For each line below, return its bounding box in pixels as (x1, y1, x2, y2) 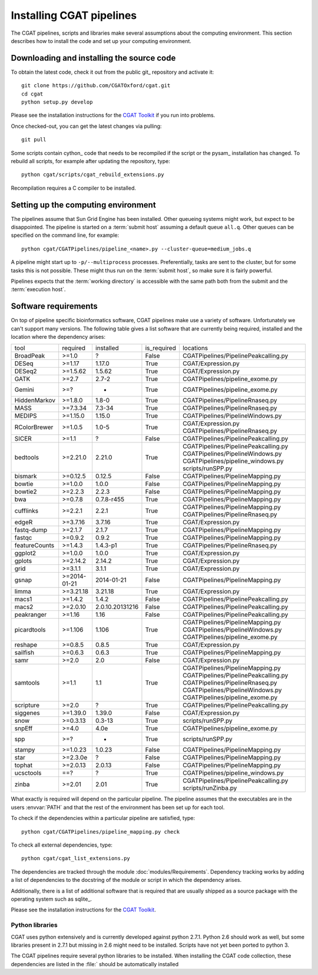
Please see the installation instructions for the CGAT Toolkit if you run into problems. (11, 112, 216, 119)
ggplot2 (14, 549, 37, 557)
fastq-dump (14, 526, 48, 534)
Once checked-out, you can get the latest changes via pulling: (11, 123, 162, 130)
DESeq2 (14, 367, 38, 375)
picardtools (14, 626, 47, 634)
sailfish (14, 649, 35, 657)
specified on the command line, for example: (11, 232, 120, 239)
